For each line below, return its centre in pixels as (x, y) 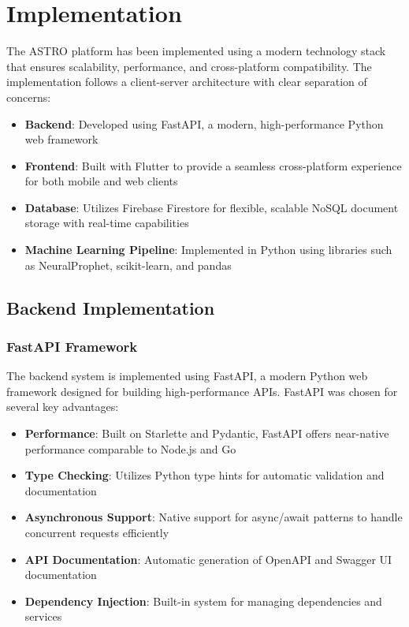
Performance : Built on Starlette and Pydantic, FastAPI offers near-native (207, 433)
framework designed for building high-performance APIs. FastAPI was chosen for (202, 391)
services (43, 616)
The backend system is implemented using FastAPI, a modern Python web (187, 376)
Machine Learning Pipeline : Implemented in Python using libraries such (208, 250)
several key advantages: (63, 407)
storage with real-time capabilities (107, 223)
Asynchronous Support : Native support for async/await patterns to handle (214, 517)
